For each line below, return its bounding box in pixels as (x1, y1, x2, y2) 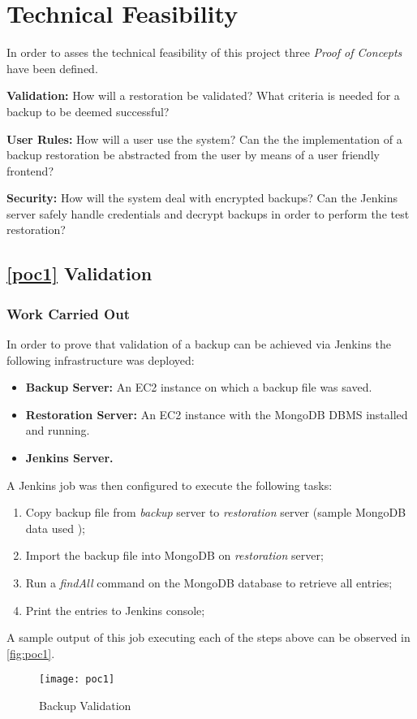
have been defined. (6, 59, 98, 76)
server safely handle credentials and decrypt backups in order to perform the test (6, 205, 410, 222)
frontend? (6, 162, 54, 179)
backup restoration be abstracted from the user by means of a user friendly (6, 146, 380, 163)
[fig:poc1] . (6, 644, 55, 661)
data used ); (25, 519, 85, 536)
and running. (25, 422, 90, 439)
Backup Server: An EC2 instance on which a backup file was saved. (25, 379, 372, 396)
